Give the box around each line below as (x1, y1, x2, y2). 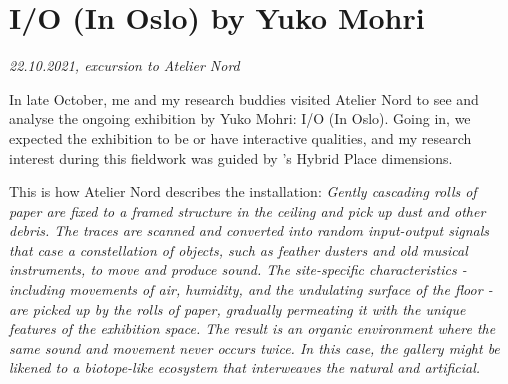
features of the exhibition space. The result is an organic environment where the (9, 318, 496, 339)
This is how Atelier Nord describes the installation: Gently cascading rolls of (9, 181, 477, 202)
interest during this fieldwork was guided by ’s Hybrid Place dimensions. (9, 147, 453, 168)
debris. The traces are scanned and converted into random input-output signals (9, 220, 490, 241)
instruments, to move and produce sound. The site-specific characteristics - (9, 259, 467, 280)
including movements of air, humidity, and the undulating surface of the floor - (9, 279, 493, 300)
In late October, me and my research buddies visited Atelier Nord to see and (9, 88, 479, 109)
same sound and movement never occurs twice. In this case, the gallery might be (9, 337, 500, 358)
